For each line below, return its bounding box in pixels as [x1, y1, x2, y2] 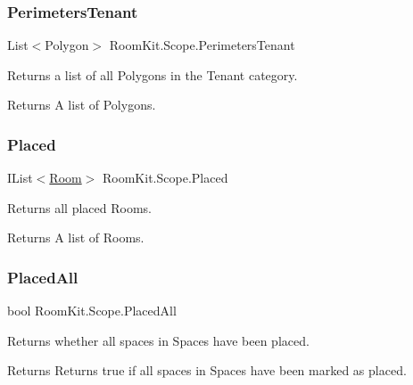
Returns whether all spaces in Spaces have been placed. [7, 331, 310, 349]
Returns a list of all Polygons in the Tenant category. [7, 65, 298, 84]
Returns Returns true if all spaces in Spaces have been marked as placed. [7, 361, 407, 380]
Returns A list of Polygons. [7, 95, 156, 114]
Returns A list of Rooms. [7, 228, 145, 247]
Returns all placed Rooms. [7, 198, 152, 217]
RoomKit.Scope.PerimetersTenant [109, 36, 295, 54]
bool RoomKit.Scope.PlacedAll [7, 301, 177, 320]
